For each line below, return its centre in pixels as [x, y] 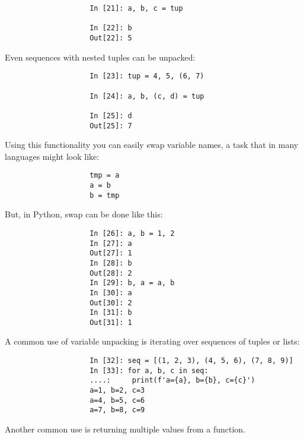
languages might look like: [52, 156]
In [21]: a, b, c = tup [136, 8]
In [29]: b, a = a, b [132, 283]
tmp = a [105, 176]
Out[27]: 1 [111, 253]
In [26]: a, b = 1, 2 [132, 233]
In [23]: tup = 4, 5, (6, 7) [147, 76]
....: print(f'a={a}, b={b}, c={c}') [172, 380]
